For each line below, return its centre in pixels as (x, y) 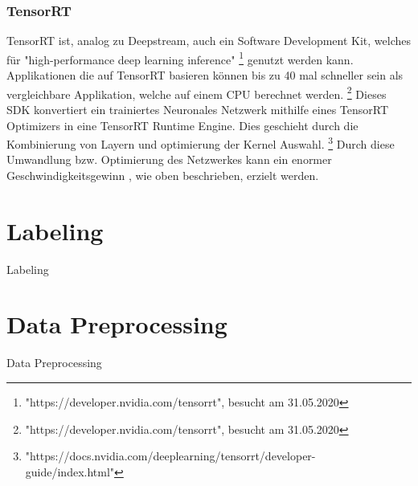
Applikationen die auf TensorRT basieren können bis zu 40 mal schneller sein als (205, 75)
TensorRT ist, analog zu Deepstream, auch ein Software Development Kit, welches (209, 41)
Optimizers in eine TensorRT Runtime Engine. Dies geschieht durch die (182, 125)
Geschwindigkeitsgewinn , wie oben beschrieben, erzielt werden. (163, 175)
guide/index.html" (70, 471)
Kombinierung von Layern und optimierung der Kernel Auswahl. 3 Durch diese (201, 143)
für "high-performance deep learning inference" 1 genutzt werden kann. (180, 58)
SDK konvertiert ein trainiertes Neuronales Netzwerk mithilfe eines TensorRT (198, 109)
